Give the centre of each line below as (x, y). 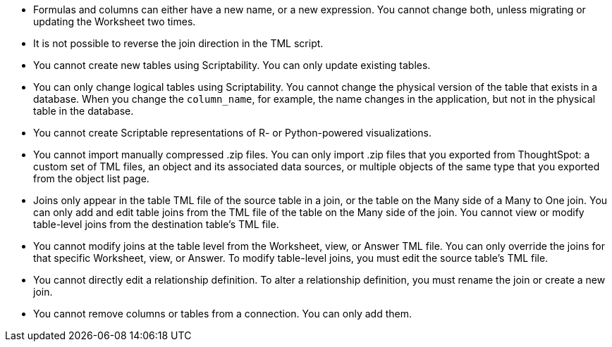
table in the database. (84, 111)
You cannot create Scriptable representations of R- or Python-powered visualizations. (232, 133)
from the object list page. (91, 178)
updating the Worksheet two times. (115, 21)
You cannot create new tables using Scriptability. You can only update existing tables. (232, 65)
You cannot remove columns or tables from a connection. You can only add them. (223, 314)
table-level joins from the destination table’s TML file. (156, 224)
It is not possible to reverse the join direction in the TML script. (178, 43)
